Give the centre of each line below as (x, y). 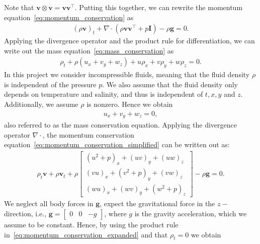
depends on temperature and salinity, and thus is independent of (104, 94)
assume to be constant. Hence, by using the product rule (91, 224)
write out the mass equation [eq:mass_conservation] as (89, 50)
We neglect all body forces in (49, 203)
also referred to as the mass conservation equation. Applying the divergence (120, 125)
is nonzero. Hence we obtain (130, 104)
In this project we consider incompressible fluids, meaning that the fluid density (127, 74)
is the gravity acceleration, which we (191, 213)
